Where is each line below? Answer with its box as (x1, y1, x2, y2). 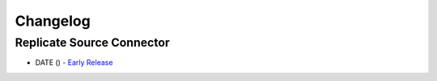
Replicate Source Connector (15, 35, 170, 50)
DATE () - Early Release (35, 58, 113, 67)
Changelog (15, 12, 91, 30)
